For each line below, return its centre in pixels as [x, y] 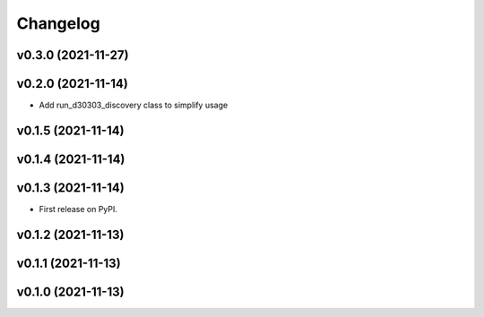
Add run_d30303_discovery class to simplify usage [134, 105]
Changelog [58, 23]
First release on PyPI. [78, 210]
